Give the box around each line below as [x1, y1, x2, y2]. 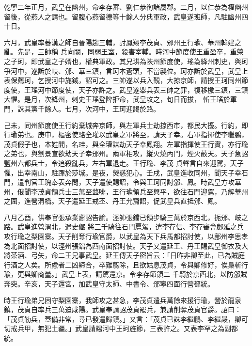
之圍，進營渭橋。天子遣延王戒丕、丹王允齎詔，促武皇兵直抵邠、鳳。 [4, 196, 221, 206]
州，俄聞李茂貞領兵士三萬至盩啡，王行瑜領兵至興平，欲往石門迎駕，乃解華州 [4, 186, 248, 196]
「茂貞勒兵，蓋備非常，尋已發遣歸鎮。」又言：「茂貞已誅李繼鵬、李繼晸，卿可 [4, 314, 248, 324]
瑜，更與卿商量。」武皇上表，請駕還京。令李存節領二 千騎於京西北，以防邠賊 [4, 269, 247, 279]
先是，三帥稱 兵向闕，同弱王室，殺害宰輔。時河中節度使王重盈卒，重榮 [17, 47, 244, 57]
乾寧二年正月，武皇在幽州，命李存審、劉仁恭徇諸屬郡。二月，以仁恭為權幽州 [4, 2, 248, 12]
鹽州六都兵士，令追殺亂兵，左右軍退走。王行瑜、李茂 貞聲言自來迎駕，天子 [4, 157, 244, 168]
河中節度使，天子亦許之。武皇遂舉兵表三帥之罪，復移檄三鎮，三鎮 [37, 84, 248, 94]
